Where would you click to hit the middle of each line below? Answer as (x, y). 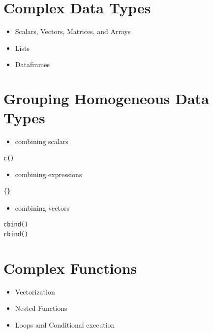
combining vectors (42, 207)
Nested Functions (41, 308)
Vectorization (35, 291)
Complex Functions (70, 268)
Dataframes (32, 64)
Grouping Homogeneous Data (106, 98)
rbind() (16, 234)
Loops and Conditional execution (65, 324)
